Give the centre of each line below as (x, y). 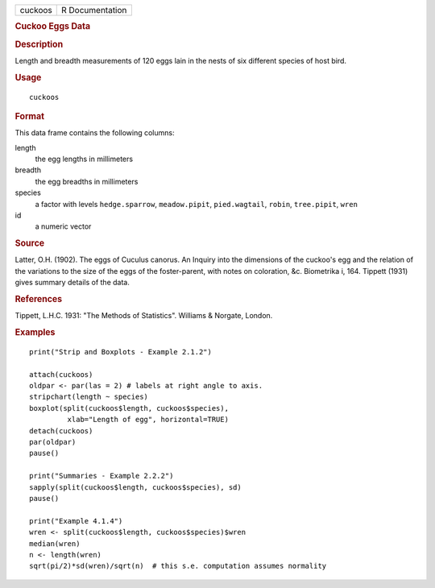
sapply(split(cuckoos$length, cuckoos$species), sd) (135, 487)
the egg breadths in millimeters (87, 181)
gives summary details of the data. (72, 283)
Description (39, 44)
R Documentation (94, 10)
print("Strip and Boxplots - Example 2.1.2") (121, 352)
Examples (35, 333)
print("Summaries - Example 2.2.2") (101, 476)
